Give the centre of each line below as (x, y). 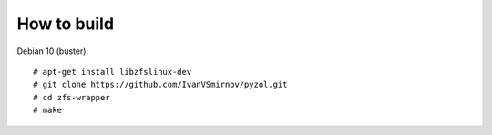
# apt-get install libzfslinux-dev (113, 72)
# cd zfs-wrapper (72, 97)
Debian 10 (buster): (53, 51)
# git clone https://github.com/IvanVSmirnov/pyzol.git (160, 85)
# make (48, 110)
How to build (65, 24)
